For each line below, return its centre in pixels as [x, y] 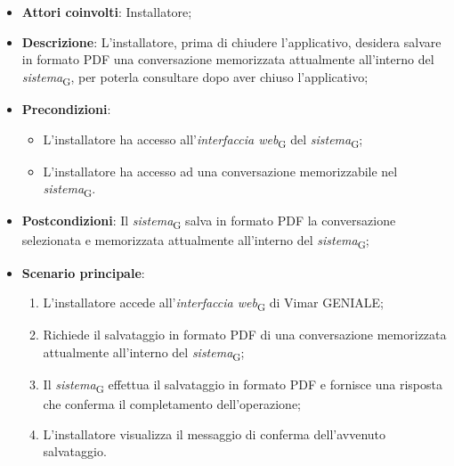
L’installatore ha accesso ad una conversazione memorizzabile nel [220, 171]
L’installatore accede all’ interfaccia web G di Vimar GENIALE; [214, 303]
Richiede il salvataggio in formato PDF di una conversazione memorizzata [245, 335]
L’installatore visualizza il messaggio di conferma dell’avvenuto [215, 433]
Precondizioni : [66, 108]
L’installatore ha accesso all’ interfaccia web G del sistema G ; [203, 140]
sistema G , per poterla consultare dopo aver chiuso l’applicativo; [195, 78]
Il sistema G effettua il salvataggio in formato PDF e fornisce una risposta [243, 385]
